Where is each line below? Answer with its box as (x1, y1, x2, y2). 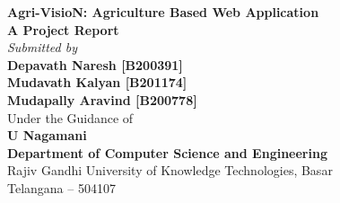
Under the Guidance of (7, 108, 134, 127)
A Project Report (7, 20, 119, 39)
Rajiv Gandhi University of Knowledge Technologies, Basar (7, 161, 333, 180)
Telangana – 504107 (7, 178, 116, 197)
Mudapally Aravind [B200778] (7, 90, 197, 109)
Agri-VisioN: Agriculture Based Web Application (7, 3, 319, 21)
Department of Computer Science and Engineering (7, 143, 327, 162)
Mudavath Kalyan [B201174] (7, 73, 187, 92)
